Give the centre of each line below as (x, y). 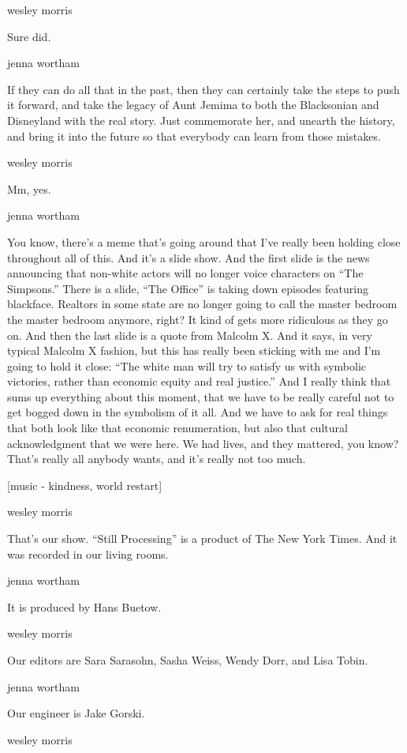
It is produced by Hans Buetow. (84, 606)
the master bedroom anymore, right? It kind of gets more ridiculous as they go (198, 319)
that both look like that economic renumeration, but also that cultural (177, 428)
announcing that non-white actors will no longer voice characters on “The (185, 273)
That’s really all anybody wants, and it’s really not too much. (157, 459)
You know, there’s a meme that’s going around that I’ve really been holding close (204, 241)
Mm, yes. (29, 188)
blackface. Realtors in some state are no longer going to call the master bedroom (202, 304)
